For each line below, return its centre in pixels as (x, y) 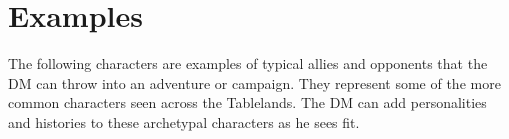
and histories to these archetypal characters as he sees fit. (184, 121)
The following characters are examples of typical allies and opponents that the (248, 63)
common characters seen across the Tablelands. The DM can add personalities (247, 102)
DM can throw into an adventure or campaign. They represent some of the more (254, 82)
